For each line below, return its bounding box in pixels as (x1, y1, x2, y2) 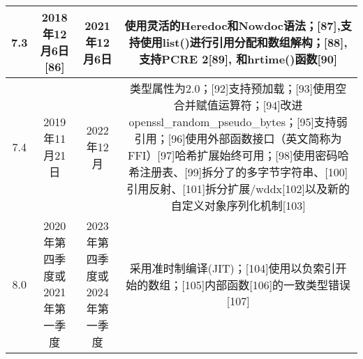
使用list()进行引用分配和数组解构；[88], (140, 34, 348, 50)
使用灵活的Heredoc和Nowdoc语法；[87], (124, 17, 341, 33)
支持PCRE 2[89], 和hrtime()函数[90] (139, 51, 338, 67)
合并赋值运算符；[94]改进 (173, 97, 303, 113)
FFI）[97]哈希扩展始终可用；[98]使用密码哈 (127, 147, 349, 163)
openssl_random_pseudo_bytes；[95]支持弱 (128, 114, 348, 130)
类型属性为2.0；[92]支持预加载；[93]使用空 (130, 80, 347, 96)
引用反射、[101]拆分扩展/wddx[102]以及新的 (126, 181, 350, 197)
